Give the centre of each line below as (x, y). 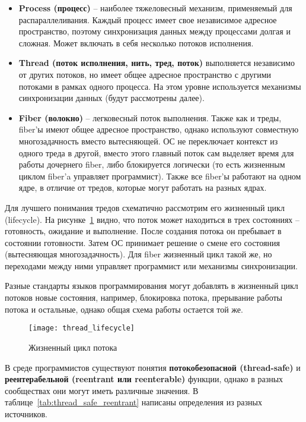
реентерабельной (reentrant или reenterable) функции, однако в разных (144, 379)
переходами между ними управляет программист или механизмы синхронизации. (151, 265)
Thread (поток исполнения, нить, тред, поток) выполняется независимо (157, 63)
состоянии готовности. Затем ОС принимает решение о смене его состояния (142, 242)
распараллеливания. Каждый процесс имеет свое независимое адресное (148, 19)
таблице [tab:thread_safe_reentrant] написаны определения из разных (134, 402)
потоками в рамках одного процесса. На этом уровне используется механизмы (160, 86)
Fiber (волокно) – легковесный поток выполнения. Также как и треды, (150, 117)
